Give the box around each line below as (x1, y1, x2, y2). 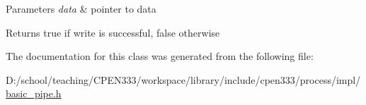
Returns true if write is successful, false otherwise (6, 25, 220, 39)
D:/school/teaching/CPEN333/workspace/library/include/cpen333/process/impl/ (6, 72, 361, 87)
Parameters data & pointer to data (6, 1, 156, 16)
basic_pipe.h (6, 86, 62, 101)
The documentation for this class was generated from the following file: (6, 49, 314, 63)
